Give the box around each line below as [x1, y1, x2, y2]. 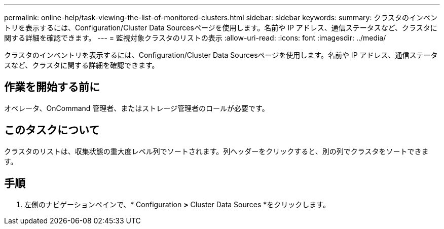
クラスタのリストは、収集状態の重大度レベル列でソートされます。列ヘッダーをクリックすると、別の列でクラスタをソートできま [4, 146, 429, 156]
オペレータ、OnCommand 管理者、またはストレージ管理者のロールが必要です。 [4, 103, 269, 112]
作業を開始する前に [4, 81, 100, 94]
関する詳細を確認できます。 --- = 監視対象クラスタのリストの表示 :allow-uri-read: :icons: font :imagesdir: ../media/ [4, 33, 386, 42]
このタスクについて [4, 124, 100, 137]
